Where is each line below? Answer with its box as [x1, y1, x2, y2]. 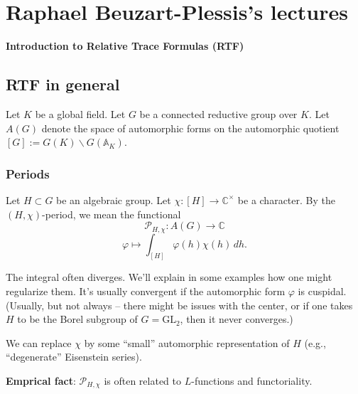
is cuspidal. [298, 284, 347, 299]
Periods [6, 164, 50, 182]
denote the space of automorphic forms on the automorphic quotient [41, 120, 340, 135]
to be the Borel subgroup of [17, 312, 138, 326]
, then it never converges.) [180, 312, 293, 326]
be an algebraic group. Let [56, 192, 171, 207]
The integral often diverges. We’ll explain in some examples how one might [6, 270, 332, 284]
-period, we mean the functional [42, 206, 181, 221]
